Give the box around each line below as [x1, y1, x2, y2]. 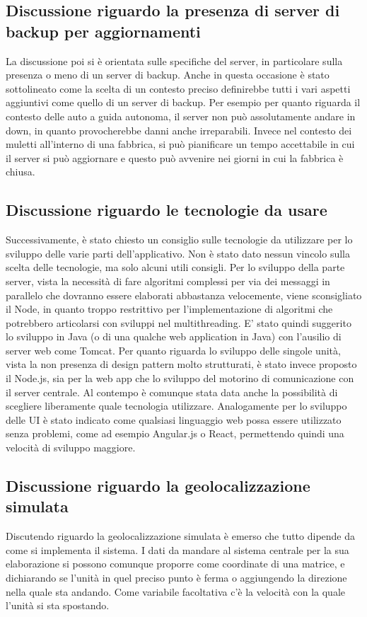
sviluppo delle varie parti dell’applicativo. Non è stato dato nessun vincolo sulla [6, 246, 351, 260]
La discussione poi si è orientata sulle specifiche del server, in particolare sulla [6, 53, 343, 68]
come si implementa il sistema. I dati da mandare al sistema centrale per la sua [6, 542, 349, 557]
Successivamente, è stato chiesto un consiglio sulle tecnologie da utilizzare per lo [6, 232, 353, 247]
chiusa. [6, 164, 35, 179]
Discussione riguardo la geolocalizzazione [6, 475, 310, 497]
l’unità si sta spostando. [6, 598, 110, 613]
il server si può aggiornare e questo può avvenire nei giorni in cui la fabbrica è [6, 150, 344, 165]
